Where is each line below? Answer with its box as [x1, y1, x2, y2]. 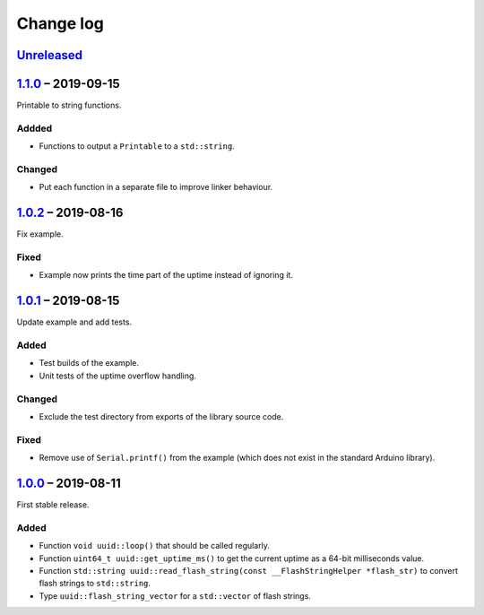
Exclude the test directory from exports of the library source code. [39, 411, 284, 421]
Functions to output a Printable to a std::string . [39, 141, 235, 152]
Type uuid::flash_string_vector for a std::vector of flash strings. [39, 590, 311, 601]
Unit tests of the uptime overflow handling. [39, 370, 197, 381]
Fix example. [16, 229, 65, 239]
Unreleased [16, 48, 83, 63]
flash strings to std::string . [39, 578, 151, 589]
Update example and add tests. [16, 316, 133, 327]
